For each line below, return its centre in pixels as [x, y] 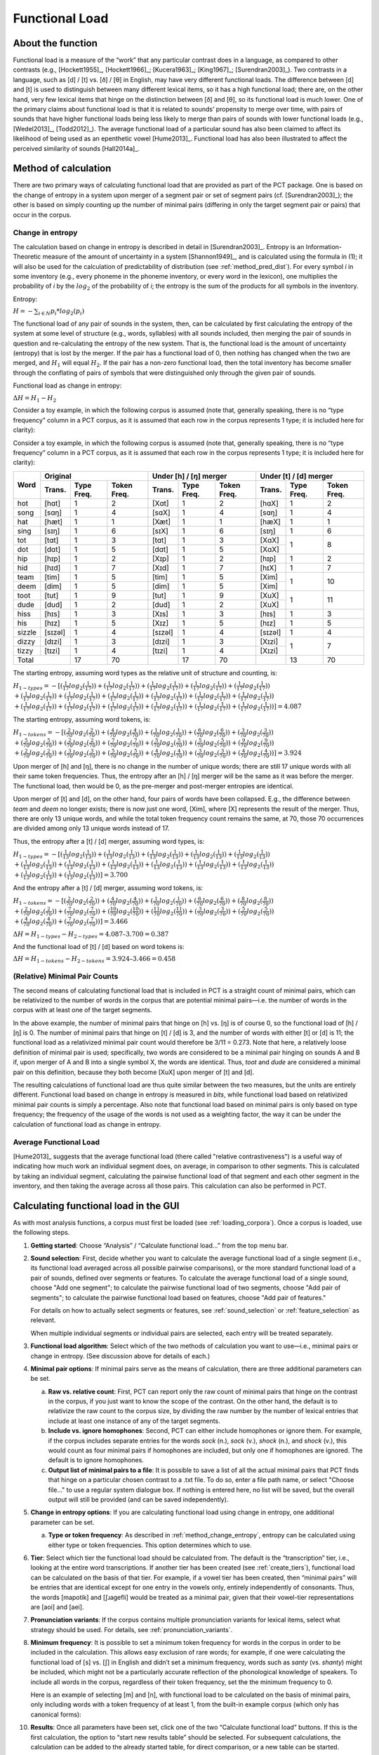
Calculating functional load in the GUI [96, 1206]
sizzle [27, 632]
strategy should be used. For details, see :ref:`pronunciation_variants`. [132, 1629]
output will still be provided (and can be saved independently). [138, 1499]
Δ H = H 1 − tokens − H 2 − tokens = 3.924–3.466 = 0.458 [94, 960]
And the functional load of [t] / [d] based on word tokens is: [99, 946]
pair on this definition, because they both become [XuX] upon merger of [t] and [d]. [134, 1072]
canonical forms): [56, 1714]
